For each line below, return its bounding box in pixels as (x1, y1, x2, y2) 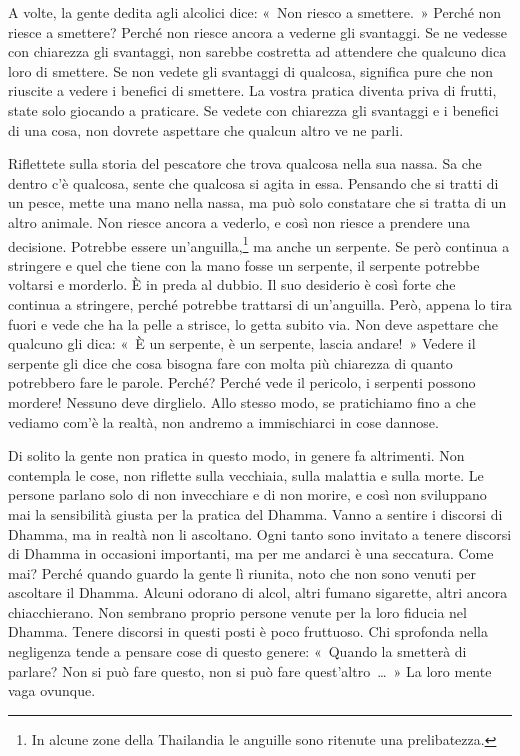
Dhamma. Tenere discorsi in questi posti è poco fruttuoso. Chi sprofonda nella (8, 621, 488, 642)
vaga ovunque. (8, 680, 96, 701)
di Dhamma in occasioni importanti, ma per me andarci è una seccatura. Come (8, 543, 494, 564)
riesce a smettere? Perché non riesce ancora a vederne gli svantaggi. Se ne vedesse (8, 21, 507, 42)
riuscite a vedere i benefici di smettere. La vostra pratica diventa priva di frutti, (8, 80, 497, 101)
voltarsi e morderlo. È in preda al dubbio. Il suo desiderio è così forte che (8, 274, 456, 295)
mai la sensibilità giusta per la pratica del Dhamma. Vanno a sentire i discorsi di (8, 503, 503, 524)
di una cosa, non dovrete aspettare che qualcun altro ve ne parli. (8, 119, 404, 140)
